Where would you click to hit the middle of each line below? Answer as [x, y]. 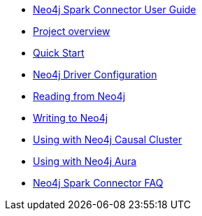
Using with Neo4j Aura [85, 161]
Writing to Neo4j [71, 118]
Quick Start [59, 53]
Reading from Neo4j [79, 96]
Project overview [72, 31]
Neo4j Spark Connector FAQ [98, 183]
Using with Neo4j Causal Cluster [108, 139]
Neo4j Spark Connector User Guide [115, 9]
